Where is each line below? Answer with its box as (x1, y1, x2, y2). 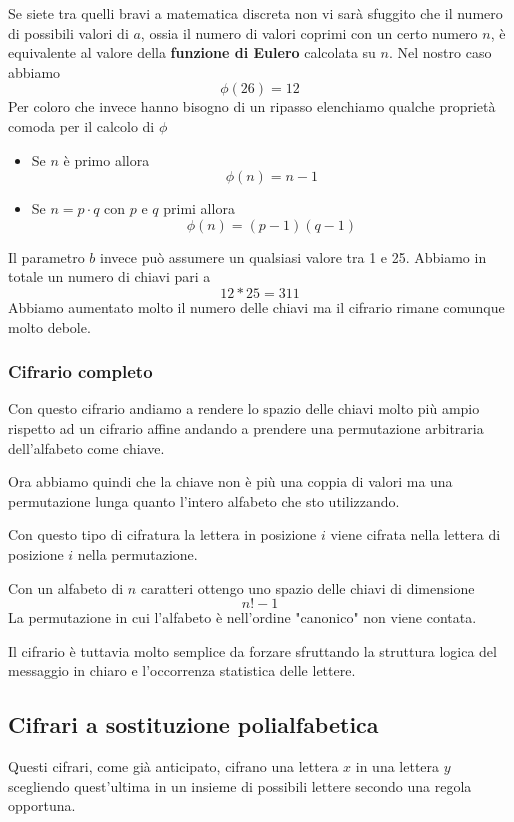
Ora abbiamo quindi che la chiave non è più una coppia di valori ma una (8, 471, 453, 492)
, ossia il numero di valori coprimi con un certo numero (140, 22, 478, 43)
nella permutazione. (77, 543, 198, 564)
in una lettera (355, 756, 440, 777)
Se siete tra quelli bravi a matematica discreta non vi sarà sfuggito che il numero (8, 3, 503, 23)
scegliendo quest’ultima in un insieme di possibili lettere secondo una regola (8, 775, 472, 796)
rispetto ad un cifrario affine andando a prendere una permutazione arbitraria (8, 417, 484, 438)
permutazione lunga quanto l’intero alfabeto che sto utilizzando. (8, 490, 400, 511)
